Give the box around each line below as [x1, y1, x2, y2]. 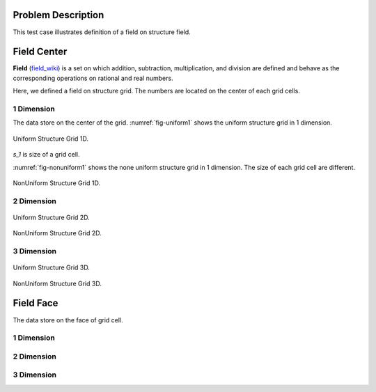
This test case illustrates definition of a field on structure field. [13, 28, 191, 36]
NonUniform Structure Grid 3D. [13, 279, 102, 288]
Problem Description [13, 9, 104, 21]
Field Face [13, 297, 58, 309]
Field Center [13, 46, 68, 58]
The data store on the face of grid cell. [13, 315, 123, 324]
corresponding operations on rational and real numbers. [13, 74, 173, 82]
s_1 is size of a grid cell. [13, 150, 80, 159]
